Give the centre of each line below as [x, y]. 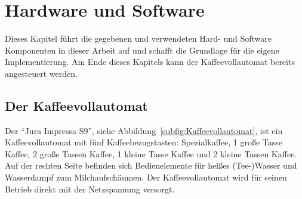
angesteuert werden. [41, 73]
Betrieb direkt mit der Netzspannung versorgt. [90, 189]
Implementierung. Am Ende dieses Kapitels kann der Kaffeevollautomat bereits [150, 62]
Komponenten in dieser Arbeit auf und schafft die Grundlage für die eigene [142, 50]
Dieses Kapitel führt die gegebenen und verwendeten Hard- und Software [138, 38]
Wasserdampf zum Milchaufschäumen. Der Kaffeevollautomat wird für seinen [146, 177]
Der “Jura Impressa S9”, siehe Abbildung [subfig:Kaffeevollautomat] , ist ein [144, 130]
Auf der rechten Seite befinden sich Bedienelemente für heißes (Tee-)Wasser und [151, 165]
